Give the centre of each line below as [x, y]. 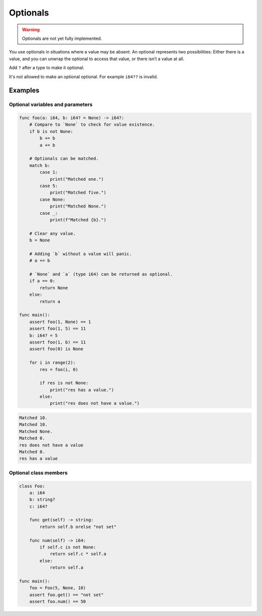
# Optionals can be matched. [64, 159]
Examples [24, 91]
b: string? [42, 500]
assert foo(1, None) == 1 [60, 322]
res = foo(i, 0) [59, 369]
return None [54, 288]
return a [50, 301]
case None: [52, 199]
